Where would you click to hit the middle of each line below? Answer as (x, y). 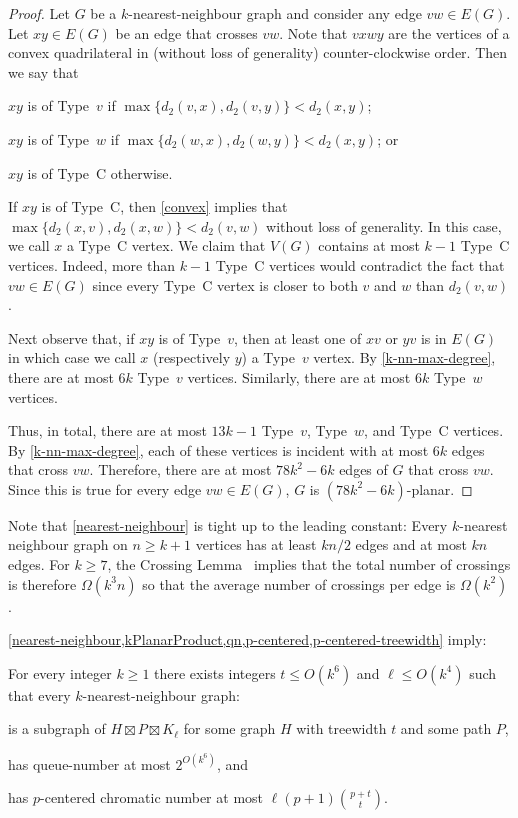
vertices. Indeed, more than (91, 264)
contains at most (369, 245)
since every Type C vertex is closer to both (225, 284)
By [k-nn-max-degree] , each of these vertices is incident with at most (218, 449)
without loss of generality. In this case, (384, 225)
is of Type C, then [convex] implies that (164, 206)
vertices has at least (256, 544)
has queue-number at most (89, 763)
